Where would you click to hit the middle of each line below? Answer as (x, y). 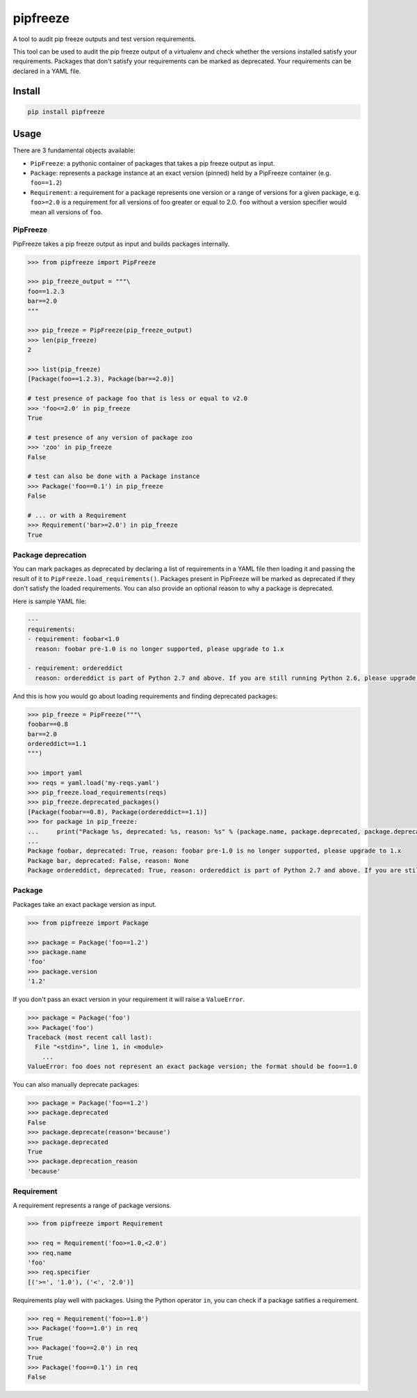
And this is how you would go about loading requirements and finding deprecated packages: (145, 696)
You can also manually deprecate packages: (76, 1085)
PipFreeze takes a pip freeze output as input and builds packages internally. (121, 244)
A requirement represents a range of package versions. (92, 1205)
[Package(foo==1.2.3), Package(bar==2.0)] (101, 379)
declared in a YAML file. (47, 71)
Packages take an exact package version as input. (84, 904)
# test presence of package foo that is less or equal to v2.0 (138, 399)
